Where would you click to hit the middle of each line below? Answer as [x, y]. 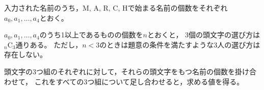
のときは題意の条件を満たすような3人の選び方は [180, 44]
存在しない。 [25, 54]
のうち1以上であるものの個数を [91, 35]
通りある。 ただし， [49, 44]
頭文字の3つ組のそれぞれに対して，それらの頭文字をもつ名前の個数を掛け [127, 71]
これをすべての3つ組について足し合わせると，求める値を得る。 [139, 81]
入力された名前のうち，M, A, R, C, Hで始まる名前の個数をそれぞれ [116, 8]
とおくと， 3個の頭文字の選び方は [204, 35]
